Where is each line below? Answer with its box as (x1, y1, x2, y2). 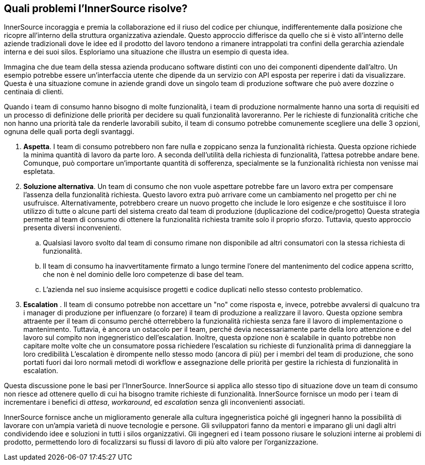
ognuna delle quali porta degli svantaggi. (4, 127, 135, 136)
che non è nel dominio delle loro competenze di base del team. (43, 270, 244, 279)
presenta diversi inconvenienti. (23, 224, 122, 232)
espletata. (23, 167, 55, 176)
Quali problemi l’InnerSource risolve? (4, 2, 188, 15)
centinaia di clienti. (4, 87, 64, 96)
